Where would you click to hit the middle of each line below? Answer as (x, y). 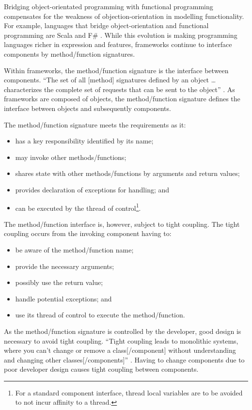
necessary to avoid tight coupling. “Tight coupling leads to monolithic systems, (121, 340)
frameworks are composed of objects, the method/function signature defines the (122, 99)
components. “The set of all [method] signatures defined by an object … (110, 80)
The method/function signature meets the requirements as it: (95, 124)
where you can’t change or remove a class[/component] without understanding (120, 350)
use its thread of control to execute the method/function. (100, 315)
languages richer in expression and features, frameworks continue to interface (118, 44)
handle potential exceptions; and (63, 298)
